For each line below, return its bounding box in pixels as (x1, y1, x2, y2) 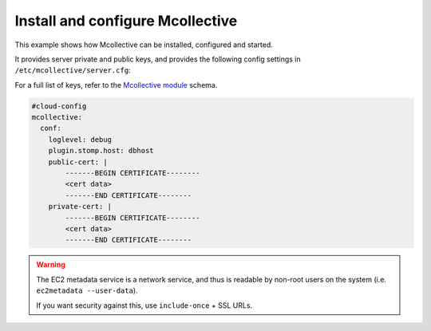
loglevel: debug (48, 135, 112, 144)
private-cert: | (48, 202, 112, 211)
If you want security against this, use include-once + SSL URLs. (36, 300, 253, 310)
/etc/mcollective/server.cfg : (14, 65, 131, 75)
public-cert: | (48, 157, 108, 167)
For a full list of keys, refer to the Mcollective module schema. (14, 80, 218, 89)
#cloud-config (31, 101, 87, 111)
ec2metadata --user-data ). (36, 286, 139, 295)
